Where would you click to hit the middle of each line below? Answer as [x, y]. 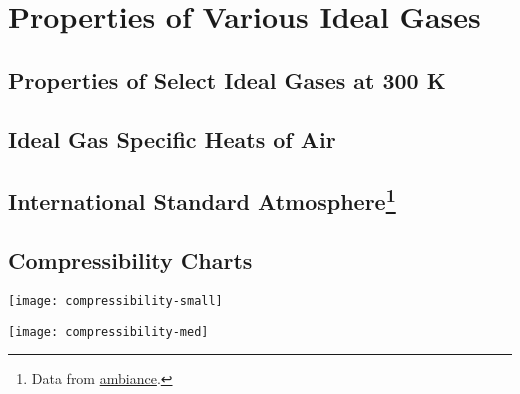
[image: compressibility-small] [115, 300]
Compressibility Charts [130, 260]
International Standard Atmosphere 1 [202, 199]
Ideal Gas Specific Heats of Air [172, 138]
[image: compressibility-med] [108, 331]
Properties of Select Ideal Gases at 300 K [227, 79]
